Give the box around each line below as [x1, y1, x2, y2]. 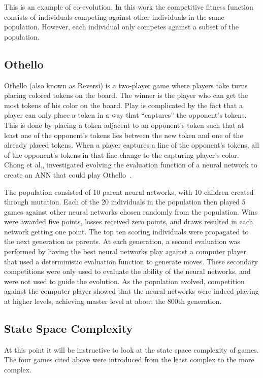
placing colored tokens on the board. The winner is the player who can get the [4, 90, 248, 100]
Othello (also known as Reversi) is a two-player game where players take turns [4, 80, 248, 90]
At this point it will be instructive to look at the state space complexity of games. [4, 344, 259, 355]
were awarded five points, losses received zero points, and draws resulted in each [4, 216, 253, 227]
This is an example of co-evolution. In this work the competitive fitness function [4, 2, 253, 12]
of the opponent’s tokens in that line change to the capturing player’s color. [4, 149, 239, 160]
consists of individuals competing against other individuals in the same [4, 11, 224, 22]
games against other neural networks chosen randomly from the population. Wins [4, 206, 258, 217]
